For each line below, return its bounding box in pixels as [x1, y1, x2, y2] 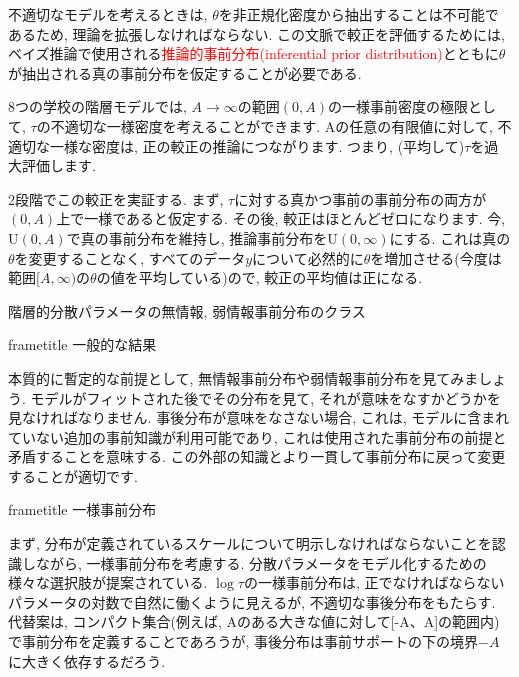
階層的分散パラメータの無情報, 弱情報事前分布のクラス [8, 300, 366, 321]
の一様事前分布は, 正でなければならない [243, 572, 505, 593]
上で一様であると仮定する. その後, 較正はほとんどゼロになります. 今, [56, 208, 506, 229]
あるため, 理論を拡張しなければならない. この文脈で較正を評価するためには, [8, 23, 505, 44]
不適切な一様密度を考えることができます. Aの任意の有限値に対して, [50, 115, 493, 136]
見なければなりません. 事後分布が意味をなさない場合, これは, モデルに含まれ [8, 407, 510, 428]
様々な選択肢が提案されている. [8, 572, 208, 593]
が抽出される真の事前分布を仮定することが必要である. [8, 62, 362, 83]
